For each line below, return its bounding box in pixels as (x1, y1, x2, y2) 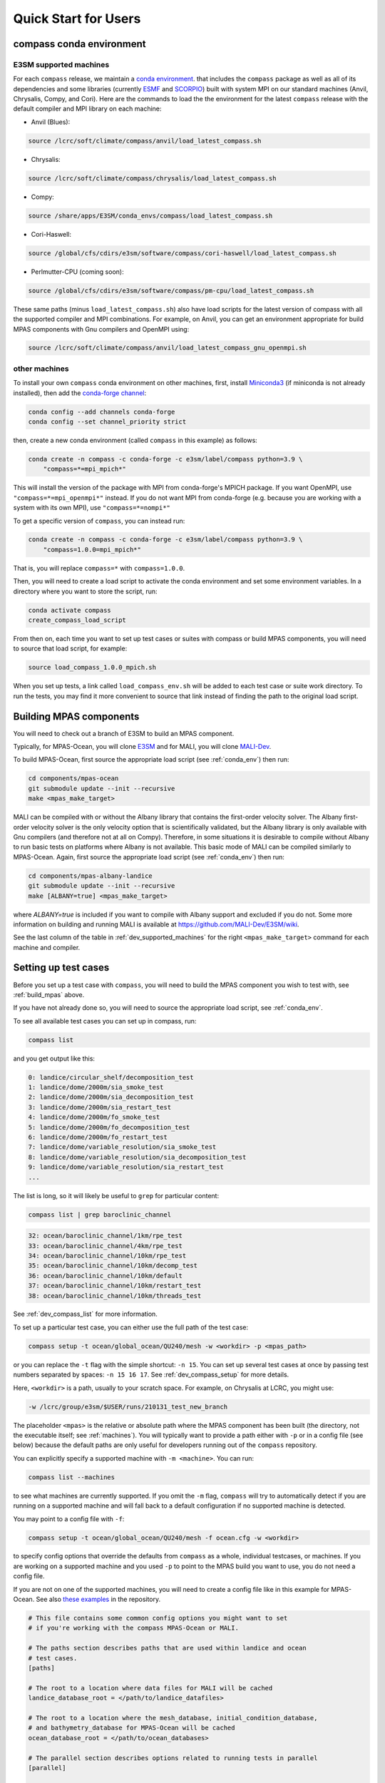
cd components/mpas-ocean (28, 775, 119, 782)
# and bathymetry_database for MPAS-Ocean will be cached (28, 1724, 235, 1732)
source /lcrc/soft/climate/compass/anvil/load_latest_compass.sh (28, 136, 262, 145)
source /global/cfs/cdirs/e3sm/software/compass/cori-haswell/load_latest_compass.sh (28, 249, 337, 257)
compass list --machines (28, 1473, 115, 1481)
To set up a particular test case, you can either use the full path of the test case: (13, 1323, 249, 1332)
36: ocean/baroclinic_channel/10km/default (28, 1272, 183, 1279)
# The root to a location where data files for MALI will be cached (28, 1684, 273, 1692)
